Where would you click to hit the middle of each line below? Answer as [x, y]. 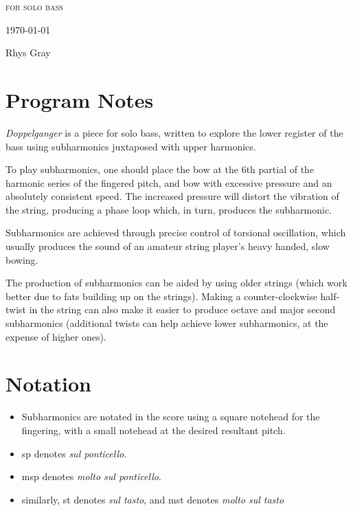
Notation [48, 384]
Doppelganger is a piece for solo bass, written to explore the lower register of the [174, 132]
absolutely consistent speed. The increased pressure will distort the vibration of [172, 196]
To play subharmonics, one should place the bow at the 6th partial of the [160, 169]
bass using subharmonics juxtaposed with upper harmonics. [131, 146]
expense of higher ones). [56, 336]
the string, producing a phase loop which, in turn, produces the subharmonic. [169, 209]
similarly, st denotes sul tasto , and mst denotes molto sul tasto [153, 499]
